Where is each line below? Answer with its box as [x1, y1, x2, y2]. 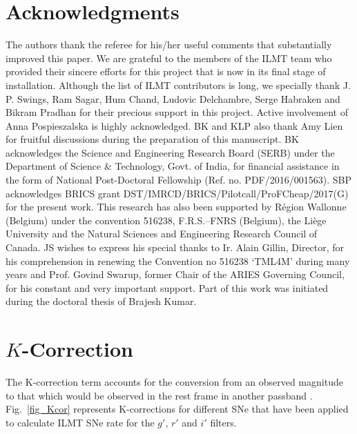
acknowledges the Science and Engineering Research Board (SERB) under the [6, 145, 335, 159]
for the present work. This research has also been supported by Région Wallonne [6, 199, 347, 214]
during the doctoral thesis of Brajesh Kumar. [6, 294, 197, 308]
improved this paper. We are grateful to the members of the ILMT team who [6, 50, 332, 65]
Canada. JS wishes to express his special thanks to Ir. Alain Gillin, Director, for [6, 240, 345, 255]
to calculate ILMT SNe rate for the [6, 415, 155, 429]
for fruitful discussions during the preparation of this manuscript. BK [6, 132, 299, 146]
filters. [210, 415, 237, 429]
